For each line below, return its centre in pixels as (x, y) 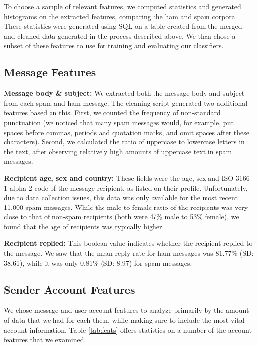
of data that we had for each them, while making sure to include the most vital (124, 320)
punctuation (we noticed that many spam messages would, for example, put (119, 122)
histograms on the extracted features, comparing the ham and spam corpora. (121, 16)
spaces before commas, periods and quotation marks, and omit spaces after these (127, 132)
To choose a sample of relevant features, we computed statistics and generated (123, 6)
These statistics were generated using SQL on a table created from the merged (123, 26)
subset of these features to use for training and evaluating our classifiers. (114, 45)
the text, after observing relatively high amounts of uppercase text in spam (118, 151)
